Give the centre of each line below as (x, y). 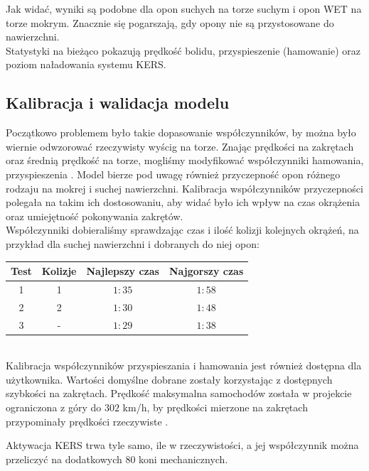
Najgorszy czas (206, 271)
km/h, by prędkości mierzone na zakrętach (215, 407)
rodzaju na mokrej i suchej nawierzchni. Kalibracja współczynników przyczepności (184, 188)
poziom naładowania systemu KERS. (86, 64)
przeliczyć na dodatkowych (64, 459)
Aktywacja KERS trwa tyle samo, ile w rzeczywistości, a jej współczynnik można (182, 445)
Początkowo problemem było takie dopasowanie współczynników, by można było (181, 132)
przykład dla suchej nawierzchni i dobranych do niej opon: (133, 243)
